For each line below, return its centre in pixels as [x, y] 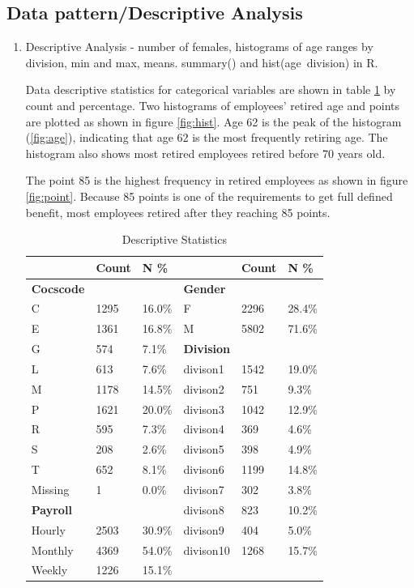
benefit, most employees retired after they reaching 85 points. [178, 212]
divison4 [204, 429]
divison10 [207, 550]
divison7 [204, 490]
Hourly [48, 529]
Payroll [51, 509]
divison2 [204, 388]
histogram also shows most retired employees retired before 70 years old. [205, 153]
